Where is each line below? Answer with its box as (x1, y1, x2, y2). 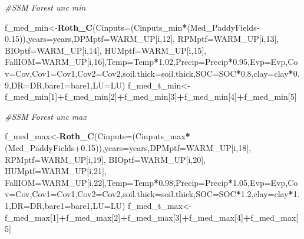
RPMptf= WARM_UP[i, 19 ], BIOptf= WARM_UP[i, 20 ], (5, 153, 206, 165)
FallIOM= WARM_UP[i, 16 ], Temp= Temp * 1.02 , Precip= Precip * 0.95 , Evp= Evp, (5, 55, 288, 68)
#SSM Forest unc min (5, 1, 86, 13)
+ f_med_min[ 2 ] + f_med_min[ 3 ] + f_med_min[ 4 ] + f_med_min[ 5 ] (57, 90, 297, 103)
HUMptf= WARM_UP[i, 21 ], (5, 165, 107, 177)
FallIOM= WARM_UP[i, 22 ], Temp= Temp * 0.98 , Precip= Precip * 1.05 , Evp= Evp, (5, 176, 288, 188)
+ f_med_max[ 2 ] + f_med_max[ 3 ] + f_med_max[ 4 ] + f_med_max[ (58, 211, 299, 223)
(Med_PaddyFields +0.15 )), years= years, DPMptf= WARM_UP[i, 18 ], (5, 141, 252, 153)
